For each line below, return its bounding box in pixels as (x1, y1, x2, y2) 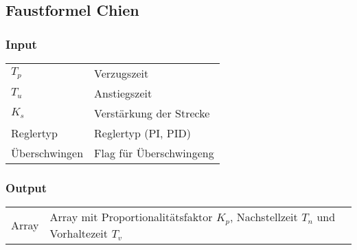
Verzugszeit (94, 65, 149, 81)
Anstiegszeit (94, 85, 152, 101)
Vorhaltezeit (49, 225, 108, 242)
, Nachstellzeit (230, 209, 298, 225)
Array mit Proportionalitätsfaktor (49, 209, 213, 225)
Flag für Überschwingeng (94, 145, 214, 161)
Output (5, 179, 47, 196)
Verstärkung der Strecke (94, 105, 210, 121)
